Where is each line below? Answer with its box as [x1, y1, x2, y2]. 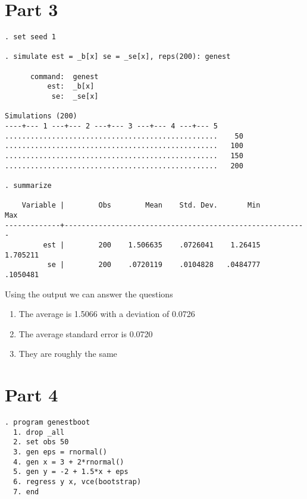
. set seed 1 [5, 33, 56, 42]
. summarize [5, 181, 52, 190]
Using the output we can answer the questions [5, 287, 173, 300]
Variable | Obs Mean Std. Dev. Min [21, 201, 261, 210]
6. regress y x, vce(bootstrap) [13, 477, 142, 486]
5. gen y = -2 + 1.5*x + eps [13, 467, 129, 476]
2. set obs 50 [13, 438, 69, 447]
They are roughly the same [18, 347, 117, 360]
